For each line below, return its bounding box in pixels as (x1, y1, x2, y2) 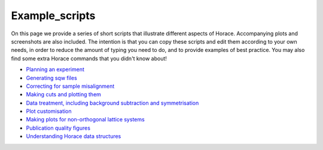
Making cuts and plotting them (26, 91, 102, 98)
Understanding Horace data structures (26, 133, 121, 140)
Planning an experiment (26, 66, 85, 73)
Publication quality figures (26, 124, 91, 131)
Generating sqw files (26, 74, 77, 81)
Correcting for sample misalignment (26, 82, 115, 90)
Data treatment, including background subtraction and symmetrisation (26, 99, 199, 106)
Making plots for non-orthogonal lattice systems (26, 116, 145, 123)
